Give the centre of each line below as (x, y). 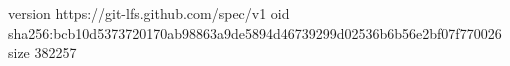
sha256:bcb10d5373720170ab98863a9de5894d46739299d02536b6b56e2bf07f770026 (255, 32)
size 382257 (42, 52)
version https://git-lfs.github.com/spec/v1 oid (149, 13)
